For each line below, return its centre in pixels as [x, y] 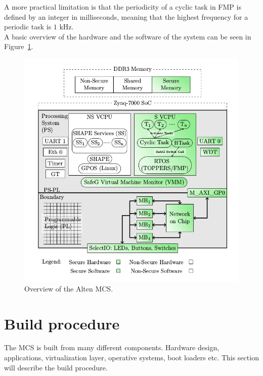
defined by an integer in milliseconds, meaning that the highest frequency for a [126, 16]
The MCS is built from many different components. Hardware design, [112, 347]
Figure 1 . [19, 46]
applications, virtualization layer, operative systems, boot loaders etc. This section [131, 358]
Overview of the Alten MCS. [69, 288]
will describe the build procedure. [56, 367]
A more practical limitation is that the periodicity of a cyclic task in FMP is [123, 7]
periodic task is [28, 27]
